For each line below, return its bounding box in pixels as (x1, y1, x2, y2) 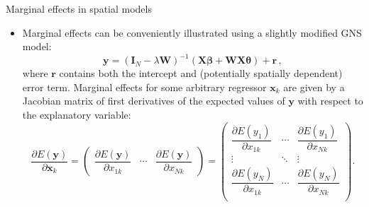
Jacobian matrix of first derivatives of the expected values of (22, 93, 285, 108)
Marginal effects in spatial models (6, 1, 152, 16)
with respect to (297, 93, 363, 108)
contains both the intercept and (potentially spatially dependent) (59, 66, 343, 81)
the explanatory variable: (22, 107, 131, 122)
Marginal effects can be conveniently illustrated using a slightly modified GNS (22, 25, 362, 40)
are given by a (283, 79, 345, 94)
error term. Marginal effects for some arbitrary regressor (22, 79, 267, 94)
